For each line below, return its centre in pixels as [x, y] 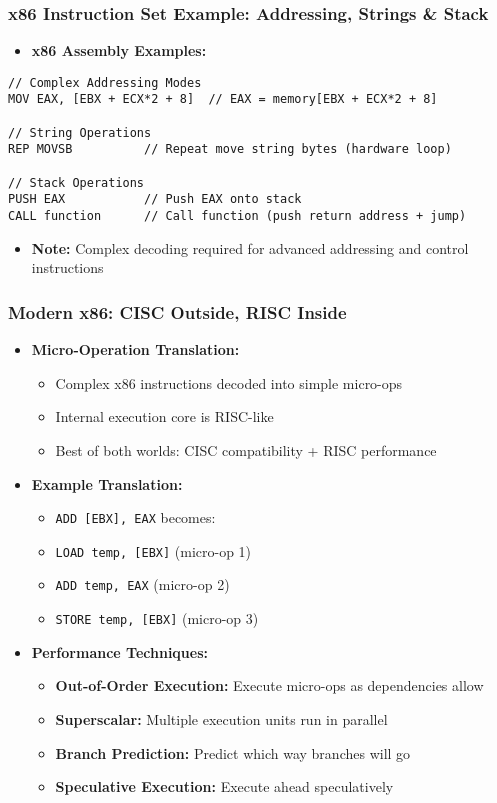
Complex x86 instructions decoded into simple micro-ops [229, 382]
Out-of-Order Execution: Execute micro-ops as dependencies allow [269, 685]
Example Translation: [107, 483]
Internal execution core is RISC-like [164, 416]
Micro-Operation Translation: [135, 349]
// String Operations [80, 132]
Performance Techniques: [119, 651]
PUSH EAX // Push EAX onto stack [155, 199]
